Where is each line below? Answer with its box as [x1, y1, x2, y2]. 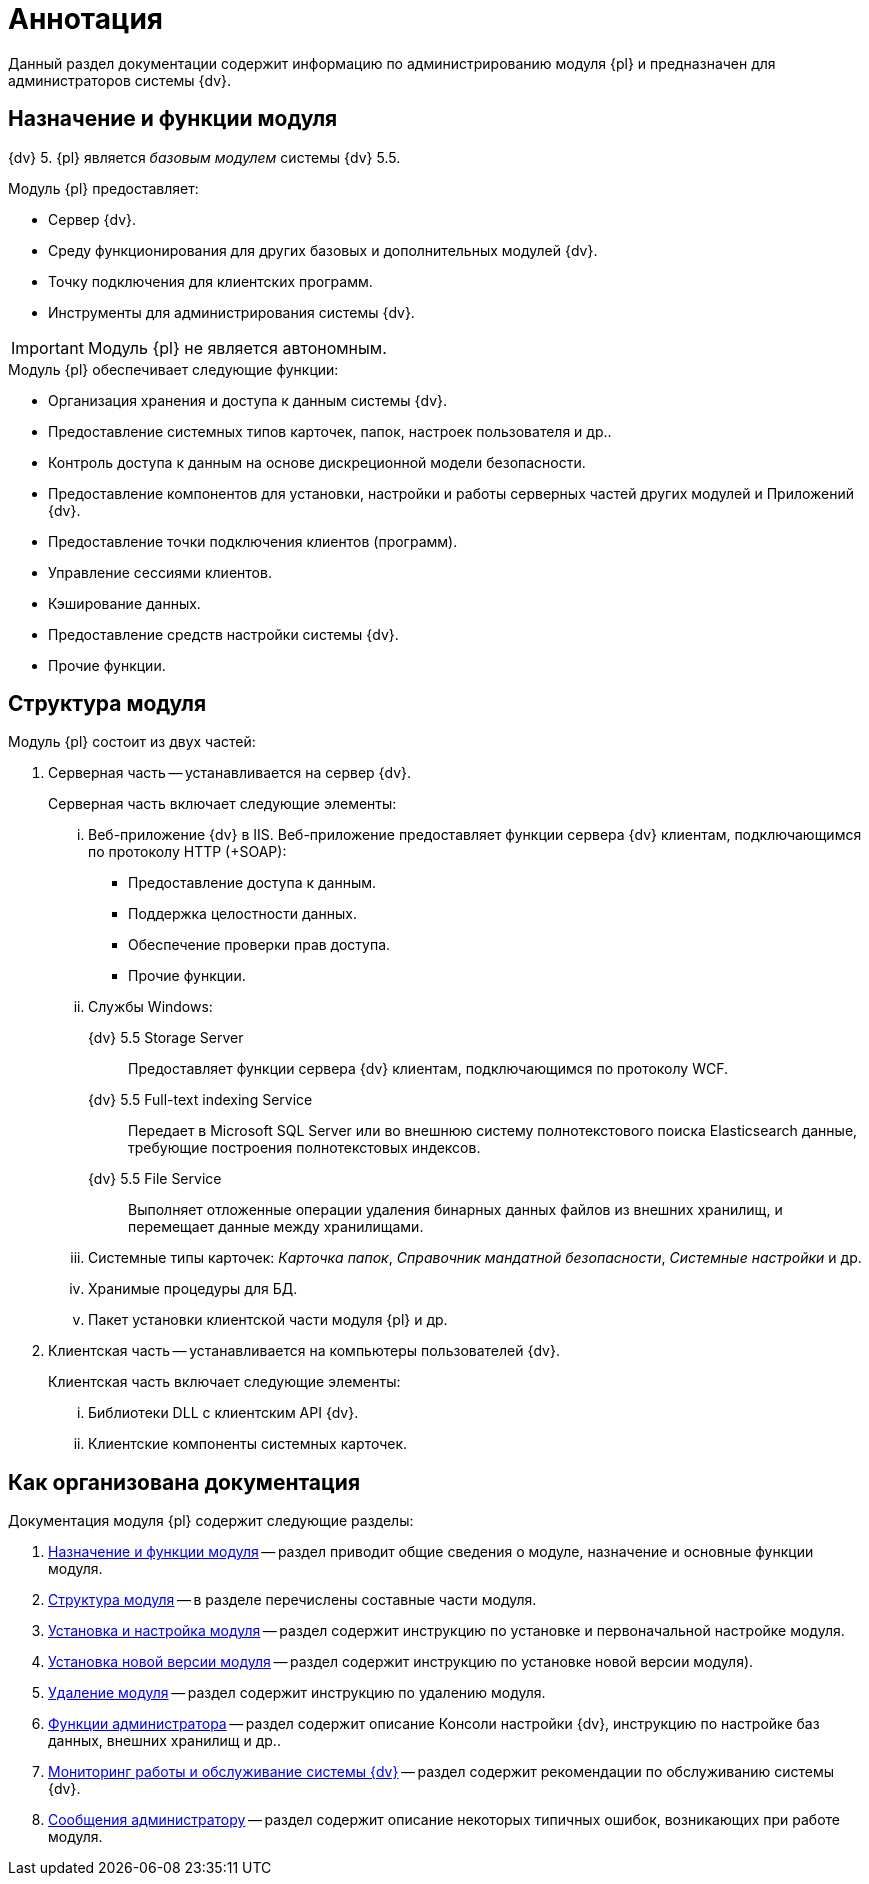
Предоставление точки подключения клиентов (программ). [48, 532, 458, 550]
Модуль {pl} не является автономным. [87, 337, 387, 358]
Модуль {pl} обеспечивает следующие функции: [8, 360, 339, 378]
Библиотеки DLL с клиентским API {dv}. [88, 1404, 359, 1422]
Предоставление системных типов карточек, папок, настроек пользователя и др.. [48, 422, 612, 440]
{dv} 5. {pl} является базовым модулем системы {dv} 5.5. [8, 148, 401, 166]
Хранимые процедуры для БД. [88, 1280, 298, 1298]
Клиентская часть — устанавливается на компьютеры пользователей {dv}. [48, 1342, 560, 1360]
